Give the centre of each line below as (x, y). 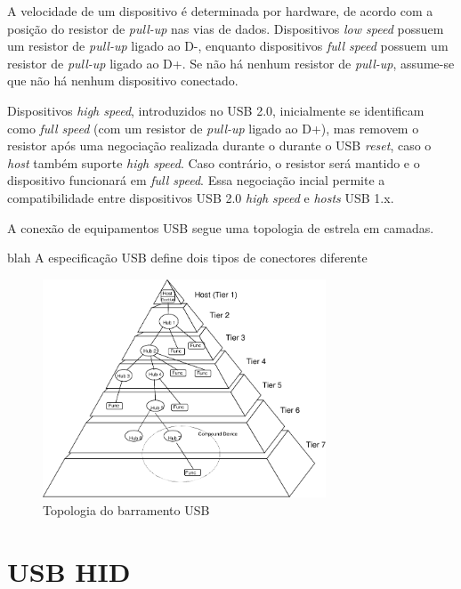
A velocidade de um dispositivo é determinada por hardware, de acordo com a (220, 11)
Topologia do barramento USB (126, 510)
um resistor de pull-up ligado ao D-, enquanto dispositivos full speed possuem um (228, 46)
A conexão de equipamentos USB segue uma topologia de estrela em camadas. (221, 227)
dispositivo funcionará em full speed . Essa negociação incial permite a (196, 180)
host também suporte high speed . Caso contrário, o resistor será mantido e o (214, 162)
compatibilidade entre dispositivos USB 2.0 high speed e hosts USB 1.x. (201, 197)
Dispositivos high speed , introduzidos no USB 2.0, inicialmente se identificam (216, 110)
